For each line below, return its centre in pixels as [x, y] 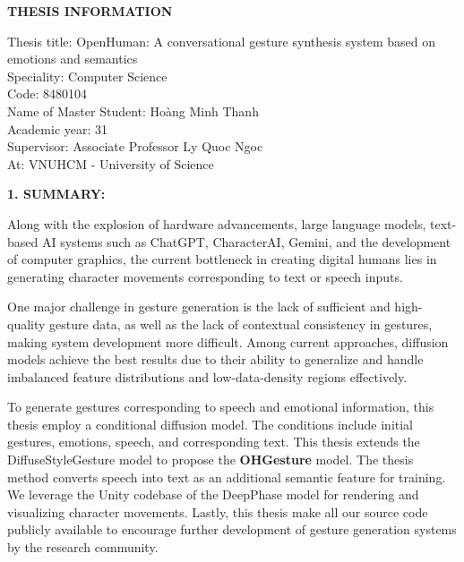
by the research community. [83, 547]
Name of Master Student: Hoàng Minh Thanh [133, 111]
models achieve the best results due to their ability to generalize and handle [215, 359]
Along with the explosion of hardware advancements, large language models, [217, 223]
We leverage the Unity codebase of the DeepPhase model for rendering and [213, 494]
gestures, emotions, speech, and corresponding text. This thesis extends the [214, 442]
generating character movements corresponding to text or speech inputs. [205, 276]
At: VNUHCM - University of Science [111, 163]
